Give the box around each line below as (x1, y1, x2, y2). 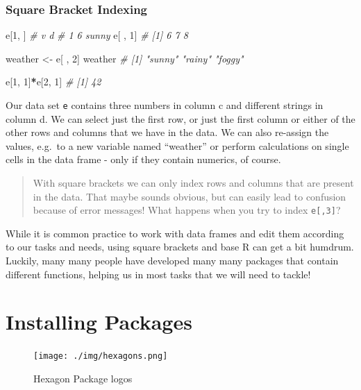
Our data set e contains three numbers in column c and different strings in (6, 98, 324, 112)
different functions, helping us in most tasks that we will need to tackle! (6, 266, 311, 281)
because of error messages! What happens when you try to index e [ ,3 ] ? (33, 203, 341, 217)
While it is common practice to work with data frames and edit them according (6, 226, 344, 240)
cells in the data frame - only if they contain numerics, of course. (6, 152, 281, 167)
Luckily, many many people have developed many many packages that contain (6, 253, 339, 268)
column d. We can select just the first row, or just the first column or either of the (6, 111, 355, 126)
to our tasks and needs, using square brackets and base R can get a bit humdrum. (6, 239, 354, 254)
